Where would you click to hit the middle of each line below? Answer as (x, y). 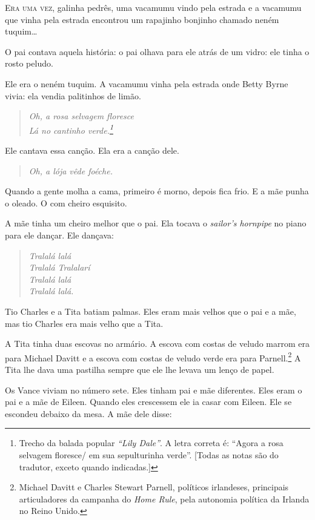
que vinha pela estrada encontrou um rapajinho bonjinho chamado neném (142, 19)
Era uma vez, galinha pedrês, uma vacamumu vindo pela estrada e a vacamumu (153, 7)
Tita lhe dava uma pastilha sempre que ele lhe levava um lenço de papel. (140, 369)
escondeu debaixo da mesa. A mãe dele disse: (88, 413)
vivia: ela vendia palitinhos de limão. (73, 95)
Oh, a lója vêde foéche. (71, 170)
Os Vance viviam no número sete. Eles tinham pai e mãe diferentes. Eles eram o (154, 390)
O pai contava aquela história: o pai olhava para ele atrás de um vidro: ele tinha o (157, 51)
